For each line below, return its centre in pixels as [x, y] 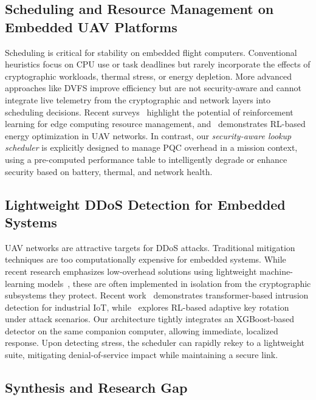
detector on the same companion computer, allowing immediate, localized [142, 330]
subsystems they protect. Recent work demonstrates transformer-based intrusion [157, 295]
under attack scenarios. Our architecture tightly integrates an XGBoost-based [150, 319]
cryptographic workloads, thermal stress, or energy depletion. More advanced [148, 76]
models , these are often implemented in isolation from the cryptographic [174, 283]
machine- [276, 271]
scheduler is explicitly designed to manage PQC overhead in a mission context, [151, 147]
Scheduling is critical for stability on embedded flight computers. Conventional [151, 52]
